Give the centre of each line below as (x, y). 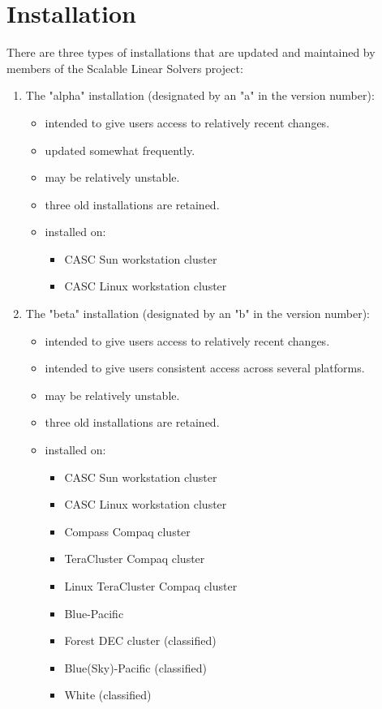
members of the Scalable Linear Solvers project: (125, 68)
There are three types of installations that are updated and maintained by (191, 52)
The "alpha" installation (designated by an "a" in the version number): (200, 95)
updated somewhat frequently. (120, 150)
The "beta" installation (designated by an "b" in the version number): (197, 314)
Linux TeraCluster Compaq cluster (151, 586)
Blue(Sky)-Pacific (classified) (135, 667)
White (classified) (108, 695)
